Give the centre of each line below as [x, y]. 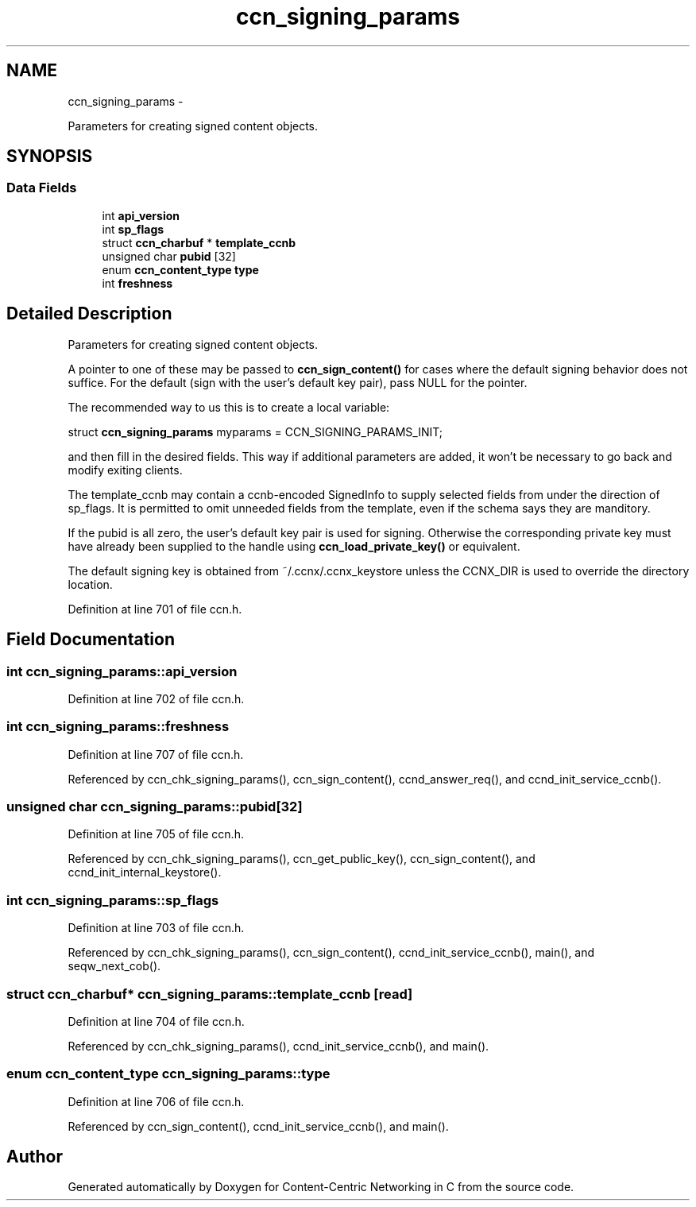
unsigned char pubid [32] [169, 256]
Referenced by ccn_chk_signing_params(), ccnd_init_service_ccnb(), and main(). [278, 1046]
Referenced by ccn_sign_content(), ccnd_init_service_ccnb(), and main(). [258, 1126]
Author [35, 1157]
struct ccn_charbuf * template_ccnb [199, 242]
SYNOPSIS [50, 157]
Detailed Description [89, 314]
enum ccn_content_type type [180, 269]
